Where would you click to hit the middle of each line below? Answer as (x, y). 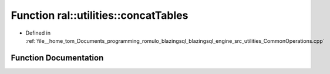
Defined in (38, 33)
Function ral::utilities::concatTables (100, 15)
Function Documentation (57, 58)
